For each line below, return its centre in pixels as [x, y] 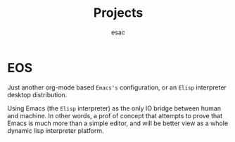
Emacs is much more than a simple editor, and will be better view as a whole [118, 123]
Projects [118, 13]
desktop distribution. [37, 94]
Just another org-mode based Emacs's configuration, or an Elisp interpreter [117, 87]
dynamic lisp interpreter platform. [56, 130]
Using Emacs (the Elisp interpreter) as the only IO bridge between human [114, 108]
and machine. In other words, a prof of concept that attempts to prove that [115, 115]
